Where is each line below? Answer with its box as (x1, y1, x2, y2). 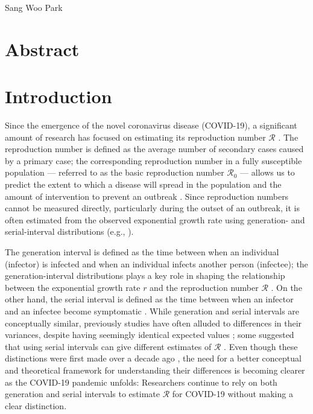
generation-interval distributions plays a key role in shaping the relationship (5, 269, 285, 282)
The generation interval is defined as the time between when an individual (5, 246, 279, 258)
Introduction (5, 84, 112, 109)
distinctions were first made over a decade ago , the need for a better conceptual (5, 352, 302, 365)
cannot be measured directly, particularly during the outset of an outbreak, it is (5, 202, 300, 214)
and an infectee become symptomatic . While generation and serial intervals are (5, 305, 300, 317)
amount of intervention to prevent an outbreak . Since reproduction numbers (5, 189, 289, 202)
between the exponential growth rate (5, 281, 141, 293)
